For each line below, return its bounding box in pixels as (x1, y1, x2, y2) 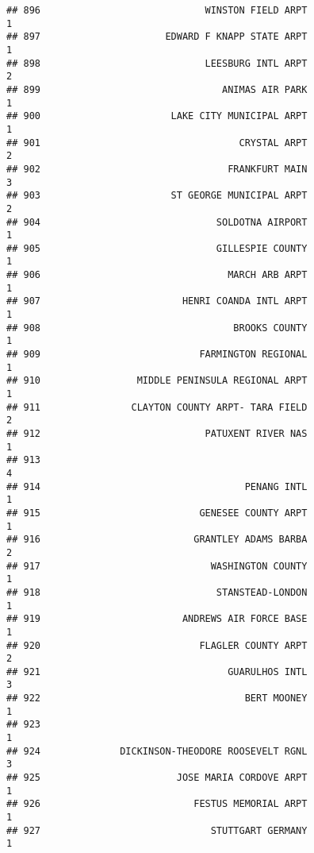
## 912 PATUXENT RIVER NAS (6, 428, 308, 439)
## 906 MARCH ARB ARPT (6, 269, 308, 281)
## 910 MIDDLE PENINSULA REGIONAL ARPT (6, 375, 308, 387)
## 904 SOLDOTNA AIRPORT (6, 216, 308, 228)
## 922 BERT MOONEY (6, 693, 308, 704)
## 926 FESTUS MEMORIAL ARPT (6, 798, 308, 810)
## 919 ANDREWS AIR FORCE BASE (6, 613, 308, 625)
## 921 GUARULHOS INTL (6, 666, 308, 677)
